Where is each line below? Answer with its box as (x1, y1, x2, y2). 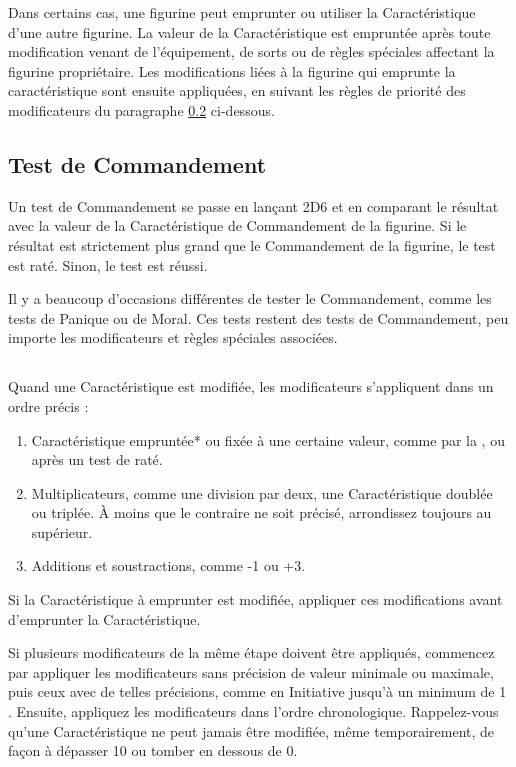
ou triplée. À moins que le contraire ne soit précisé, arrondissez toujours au (31, 502, 492, 523)
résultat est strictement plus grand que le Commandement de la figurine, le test (8, 234, 496, 255)
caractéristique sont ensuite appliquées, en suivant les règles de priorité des (8, 80, 466, 101)
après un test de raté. (31, 449, 163, 470)
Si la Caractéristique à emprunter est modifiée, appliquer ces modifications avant (8, 589, 503, 610)
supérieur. (31, 521, 93, 542)
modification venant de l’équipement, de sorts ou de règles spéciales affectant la (8, 41, 495, 62)
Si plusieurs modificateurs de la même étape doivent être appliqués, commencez (8, 642, 495, 663)
